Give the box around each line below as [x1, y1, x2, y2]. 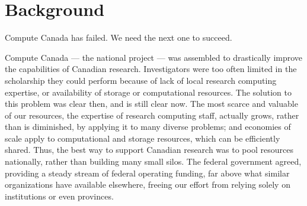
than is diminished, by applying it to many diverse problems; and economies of [5, 120, 291, 133]
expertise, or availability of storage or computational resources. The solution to [5, 86, 292, 98]
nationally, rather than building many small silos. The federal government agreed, [5, 155, 302, 168]
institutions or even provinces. [5, 189, 114, 202]
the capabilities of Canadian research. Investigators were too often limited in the [5, 63, 297, 75]
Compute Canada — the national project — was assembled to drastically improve [5, 51, 303, 63]
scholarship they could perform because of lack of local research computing [5, 74, 277, 86]
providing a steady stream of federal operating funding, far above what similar [5, 166, 290, 179]
